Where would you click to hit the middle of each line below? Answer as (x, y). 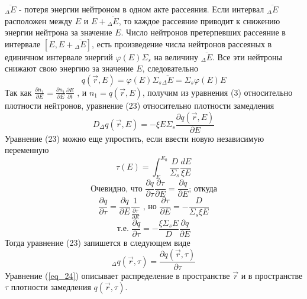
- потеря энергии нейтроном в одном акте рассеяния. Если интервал (141, 9)
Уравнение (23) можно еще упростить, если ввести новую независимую (135, 138)
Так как (18, 92)
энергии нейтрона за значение (59, 32)
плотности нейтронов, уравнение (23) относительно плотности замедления (140, 105)
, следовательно (170, 68)
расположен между (39, 20)
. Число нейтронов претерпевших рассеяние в (203, 32)
